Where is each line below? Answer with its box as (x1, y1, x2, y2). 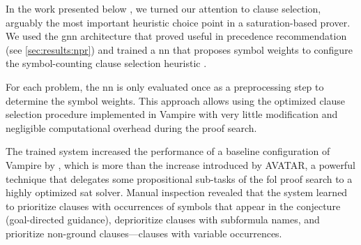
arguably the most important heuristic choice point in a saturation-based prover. (6, 15, 351, 29)
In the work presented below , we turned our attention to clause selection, (6, 1, 321, 15)
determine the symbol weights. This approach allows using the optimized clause (6, 93, 346, 107)
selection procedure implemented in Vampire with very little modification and (6, 107, 338, 121)
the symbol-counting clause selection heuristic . (6, 56, 207, 70)
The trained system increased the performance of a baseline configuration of (6, 144, 330, 158)
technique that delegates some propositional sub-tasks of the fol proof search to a (6, 171, 353, 186)
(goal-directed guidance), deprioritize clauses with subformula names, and (6, 212, 320, 227)
